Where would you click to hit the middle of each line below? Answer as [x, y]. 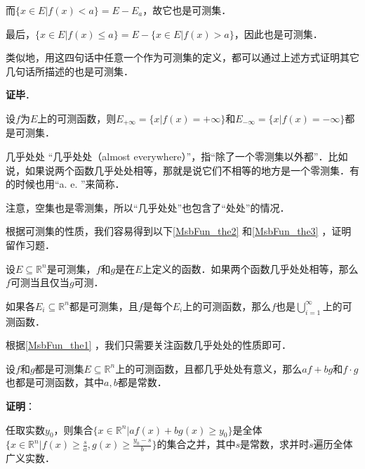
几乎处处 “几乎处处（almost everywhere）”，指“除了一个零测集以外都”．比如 [177, 156]
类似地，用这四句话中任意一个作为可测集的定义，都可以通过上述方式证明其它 [182, 57]
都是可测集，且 [104, 306]
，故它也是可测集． [187, 10]
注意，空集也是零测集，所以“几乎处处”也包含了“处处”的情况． [148, 207]
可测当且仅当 [40, 282]
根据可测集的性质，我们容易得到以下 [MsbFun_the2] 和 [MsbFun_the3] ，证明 [179, 231]
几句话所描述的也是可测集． [69, 71]
